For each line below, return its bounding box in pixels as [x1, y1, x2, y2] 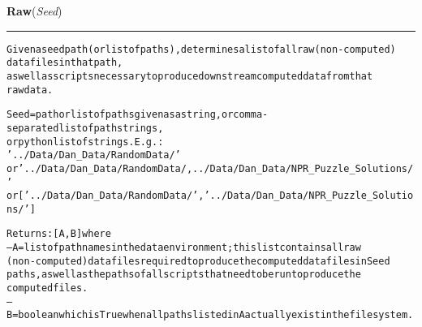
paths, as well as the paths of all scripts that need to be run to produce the [6, 269, 361, 281]
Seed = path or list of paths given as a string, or [6, 109, 234, 121]
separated [6, 122, 59, 134]
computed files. [6, 282, 88, 295]
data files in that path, [6, 57, 123, 69]
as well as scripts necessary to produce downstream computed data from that [6, 70, 373, 82]
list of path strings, [58, 122, 164, 134]
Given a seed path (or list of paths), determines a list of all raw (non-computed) [6, 43, 396, 55]
